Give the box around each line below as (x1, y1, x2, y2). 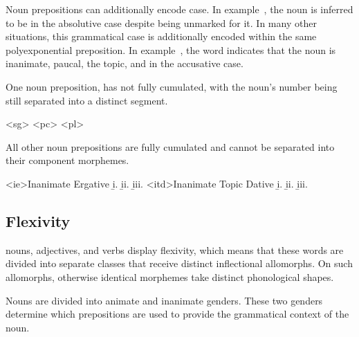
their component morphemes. (6, 153, 129, 167)
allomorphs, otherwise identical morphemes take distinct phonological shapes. (6, 269, 334, 284)
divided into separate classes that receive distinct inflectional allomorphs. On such (6, 256, 353, 271)
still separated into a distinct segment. (6, 93, 168, 107)
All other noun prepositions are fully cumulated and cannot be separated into (6, 139, 335, 154)
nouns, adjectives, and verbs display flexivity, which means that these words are (6, 242, 344, 257)
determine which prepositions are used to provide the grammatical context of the (6, 307, 349, 321)
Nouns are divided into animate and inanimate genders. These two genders (6, 293, 323, 307)
